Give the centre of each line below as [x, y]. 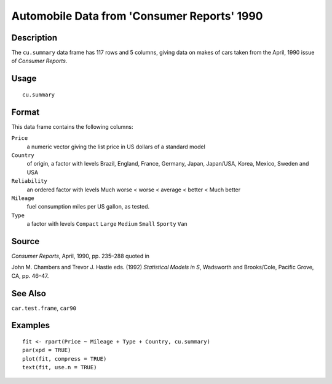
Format [26, 112]
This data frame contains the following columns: [72, 126]
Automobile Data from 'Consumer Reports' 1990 [137, 16]
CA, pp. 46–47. [30, 275]
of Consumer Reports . [39, 61]
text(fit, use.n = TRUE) [60, 367]
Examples [31, 325]
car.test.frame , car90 [44, 308]
